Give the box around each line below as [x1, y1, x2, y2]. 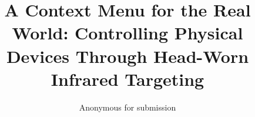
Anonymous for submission [79, 101, 176, 113]
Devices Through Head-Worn [6, 44, 249, 68]
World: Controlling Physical [12, 21, 243, 45]
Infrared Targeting [51, 66, 204, 91]
